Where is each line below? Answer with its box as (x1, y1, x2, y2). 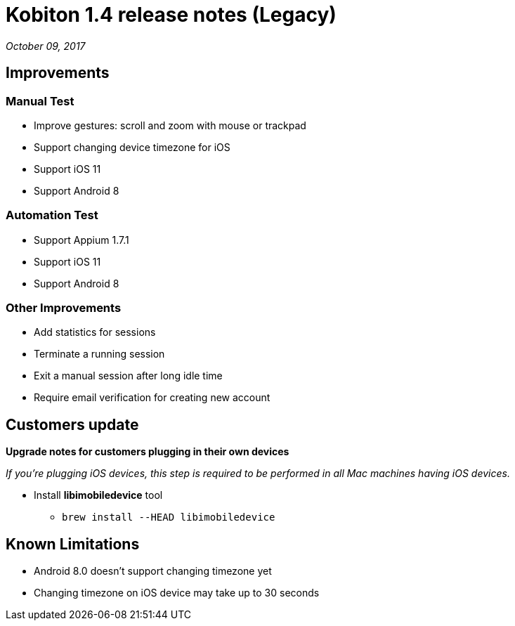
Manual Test (6, 93, 74, 108)
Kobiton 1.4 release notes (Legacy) (6, 3, 337, 27)
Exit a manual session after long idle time (34, 370, 223, 382)
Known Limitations (6, 535, 140, 553)
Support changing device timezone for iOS (34, 141, 230, 153)
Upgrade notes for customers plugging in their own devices (6, 445, 289, 458)
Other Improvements (6, 301, 122, 315)
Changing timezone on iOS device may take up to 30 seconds (34, 587, 320, 599)
